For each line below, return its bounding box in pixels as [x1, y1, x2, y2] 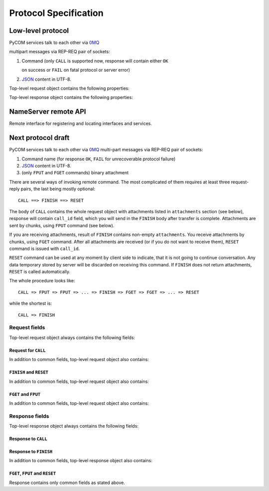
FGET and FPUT [9, 391, 41, 397]
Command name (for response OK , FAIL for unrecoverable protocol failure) [21, 156, 176, 162]
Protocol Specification [9, 7, 104, 18]
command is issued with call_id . [9, 245, 80, 251]
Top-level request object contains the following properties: [9, 85, 130, 92]
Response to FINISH [9, 449, 53, 455]
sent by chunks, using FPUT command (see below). [9, 222, 115, 229]
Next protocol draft [9, 133, 70, 142]
